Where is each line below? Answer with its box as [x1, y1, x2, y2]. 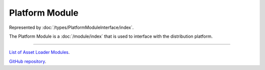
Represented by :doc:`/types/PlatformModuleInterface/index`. [9, 24, 134, 30]
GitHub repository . [9, 58, 47, 64]
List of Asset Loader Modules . [9, 49, 70, 55]
